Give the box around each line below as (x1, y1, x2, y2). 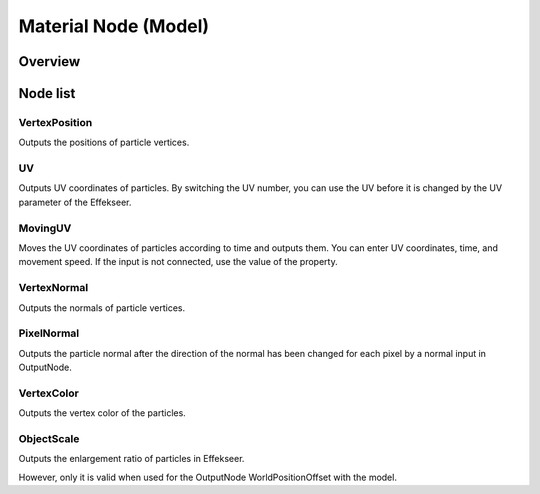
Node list (18, 85, 76, 102)
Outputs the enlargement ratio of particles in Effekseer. (18, 453, 245, 465)
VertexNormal (18, 281, 89, 295)
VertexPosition (18, 115, 93, 129)
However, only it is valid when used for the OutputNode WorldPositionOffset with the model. (18, 471, 397, 483)
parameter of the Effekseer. (18, 196, 132, 208)
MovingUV (18, 221, 72, 235)
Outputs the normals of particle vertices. (18, 301, 185, 314)
